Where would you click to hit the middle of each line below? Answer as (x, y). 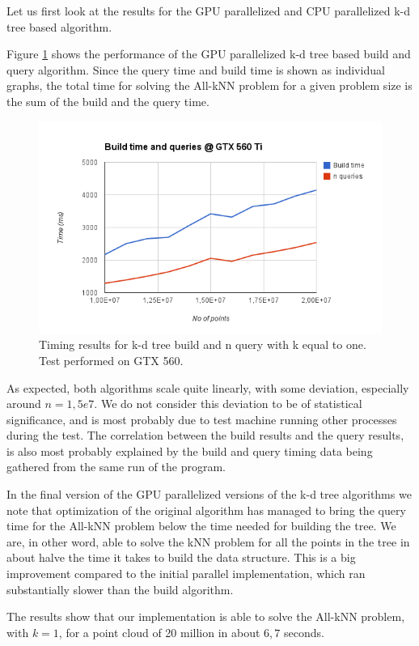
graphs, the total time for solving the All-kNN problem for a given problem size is (209, 85)
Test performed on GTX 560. (111, 360)
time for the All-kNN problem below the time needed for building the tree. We (201, 526)
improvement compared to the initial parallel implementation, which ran (186, 574)
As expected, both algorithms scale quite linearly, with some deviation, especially (208, 387)
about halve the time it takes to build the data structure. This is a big (181, 557)
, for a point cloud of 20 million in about (159, 632)
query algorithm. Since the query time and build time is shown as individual (196, 69)
